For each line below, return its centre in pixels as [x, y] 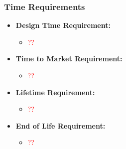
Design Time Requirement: [63, 25]
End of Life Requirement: [61, 125]
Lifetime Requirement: [55, 92]
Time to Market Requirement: [69, 59]
